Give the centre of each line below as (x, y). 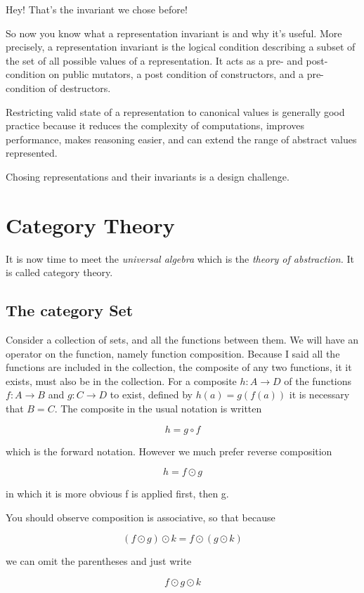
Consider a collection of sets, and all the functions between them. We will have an (182, 340)
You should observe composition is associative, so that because (141, 517)
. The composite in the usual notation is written (158, 409)
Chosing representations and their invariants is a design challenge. (148, 176)
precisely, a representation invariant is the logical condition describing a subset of (181, 47)
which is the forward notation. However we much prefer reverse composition (169, 451)
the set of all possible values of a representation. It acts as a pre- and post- (167, 60)
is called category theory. (59, 272)
